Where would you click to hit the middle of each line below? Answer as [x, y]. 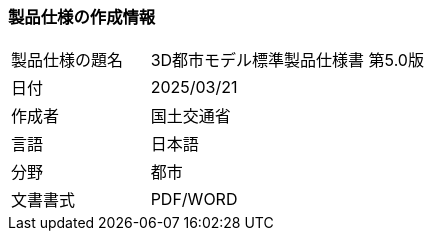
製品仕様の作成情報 [82, 17]
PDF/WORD [194, 199]
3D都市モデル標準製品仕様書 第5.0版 [287, 60]
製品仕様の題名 [67, 60]
